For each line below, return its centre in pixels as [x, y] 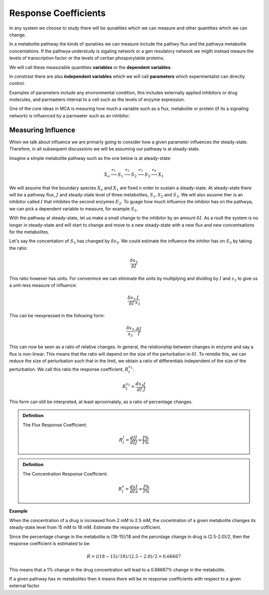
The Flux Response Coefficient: [55, 425]
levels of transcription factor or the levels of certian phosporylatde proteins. [87, 58]
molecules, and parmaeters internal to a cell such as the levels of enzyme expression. [97, 99]
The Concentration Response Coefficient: [65, 474]
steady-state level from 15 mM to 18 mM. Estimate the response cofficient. [85, 528]
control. [17, 83]
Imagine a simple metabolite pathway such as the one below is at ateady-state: [90, 158]
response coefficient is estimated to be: [50, 543]
